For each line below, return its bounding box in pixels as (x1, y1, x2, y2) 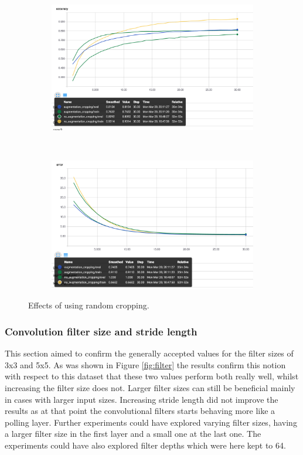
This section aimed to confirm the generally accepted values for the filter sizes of (5, 347, 294, 359)
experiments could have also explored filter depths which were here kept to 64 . (5, 439, 286, 451)
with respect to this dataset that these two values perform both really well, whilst (5, 370, 299, 382)
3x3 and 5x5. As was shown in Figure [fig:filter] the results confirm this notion (5, 358, 286, 371)
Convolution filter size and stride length (5, 324, 198, 338)
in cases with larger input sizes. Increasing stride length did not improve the (5, 393, 278, 405)
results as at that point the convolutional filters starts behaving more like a (5, 405, 275, 417)
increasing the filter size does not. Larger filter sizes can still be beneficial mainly (5, 382, 295, 394)
